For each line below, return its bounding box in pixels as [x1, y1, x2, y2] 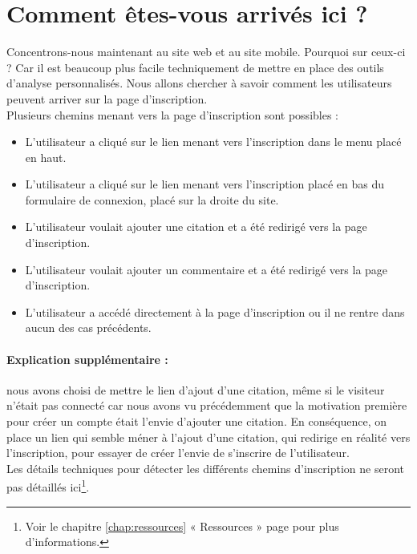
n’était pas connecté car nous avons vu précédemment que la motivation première [6, 397, 407, 414]
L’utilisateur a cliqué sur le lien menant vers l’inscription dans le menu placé [25, 133, 402, 150]
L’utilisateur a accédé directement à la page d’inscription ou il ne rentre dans [25, 303, 405, 320]
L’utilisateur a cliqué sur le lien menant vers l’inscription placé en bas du [25, 176, 384, 192]
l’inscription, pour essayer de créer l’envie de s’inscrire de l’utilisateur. [6, 444, 350, 461]
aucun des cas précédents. [25, 319, 152, 336]
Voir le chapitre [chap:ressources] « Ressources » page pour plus [25, 517, 339, 534]
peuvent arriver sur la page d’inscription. [6, 90, 208, 107]
